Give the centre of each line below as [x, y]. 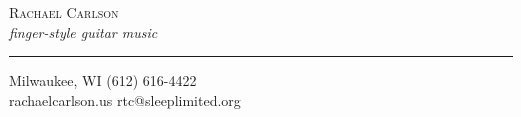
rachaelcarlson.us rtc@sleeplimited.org [125, 99]
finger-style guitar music [83, 31]
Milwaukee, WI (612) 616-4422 [103, 80]
